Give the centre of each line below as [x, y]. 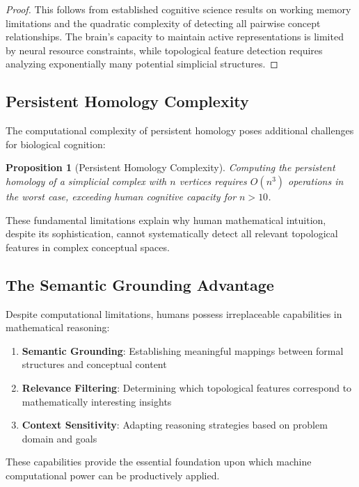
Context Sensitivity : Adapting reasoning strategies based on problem [175, 425]
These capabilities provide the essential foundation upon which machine [159, 462]
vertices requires [213, 181]
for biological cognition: [56, 144]
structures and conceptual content [94, 364]
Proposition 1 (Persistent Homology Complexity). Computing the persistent [170, 167]
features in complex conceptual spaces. [88, 247]
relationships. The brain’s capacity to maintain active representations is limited [175, 37]
